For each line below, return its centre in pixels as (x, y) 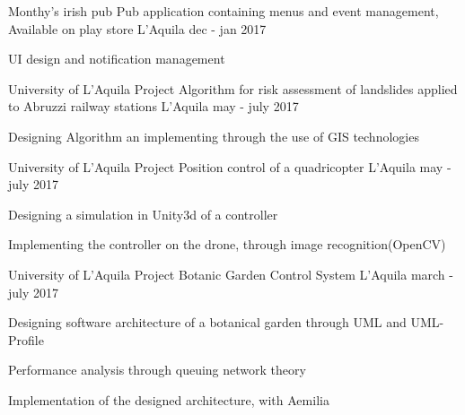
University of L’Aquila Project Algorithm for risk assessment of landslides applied (233, 88)
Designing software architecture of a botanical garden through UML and (207, 322)
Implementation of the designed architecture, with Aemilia (169, 399)
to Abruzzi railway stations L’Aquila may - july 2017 (154, 106)
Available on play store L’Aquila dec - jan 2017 (137, 28)
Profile (26, 339)
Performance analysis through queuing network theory (157, 370)
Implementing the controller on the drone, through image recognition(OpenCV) (227, 244)
